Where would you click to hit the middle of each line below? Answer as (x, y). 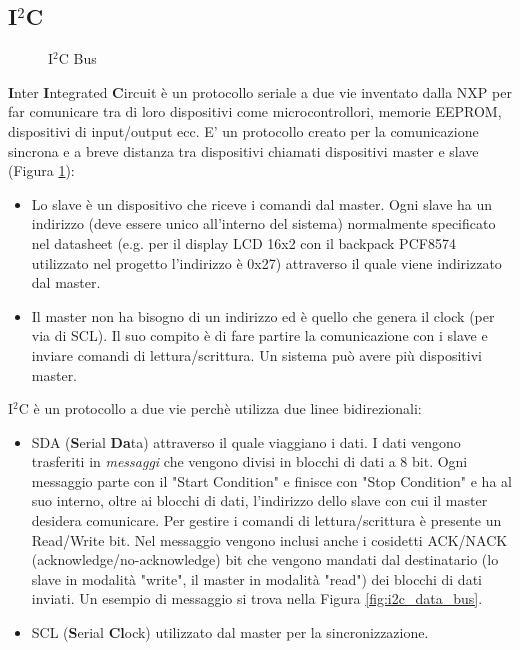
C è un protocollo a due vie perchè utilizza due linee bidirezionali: (220, 408)
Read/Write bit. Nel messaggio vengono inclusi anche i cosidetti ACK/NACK (269, 539)
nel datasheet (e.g (85, 242)
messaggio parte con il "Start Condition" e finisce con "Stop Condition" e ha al (271, 480)
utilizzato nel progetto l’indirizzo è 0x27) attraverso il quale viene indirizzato (266, 262)
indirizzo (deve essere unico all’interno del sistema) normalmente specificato (263, 223)
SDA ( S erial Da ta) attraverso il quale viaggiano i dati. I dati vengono (246, 441)
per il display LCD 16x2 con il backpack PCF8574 (302, 242)
